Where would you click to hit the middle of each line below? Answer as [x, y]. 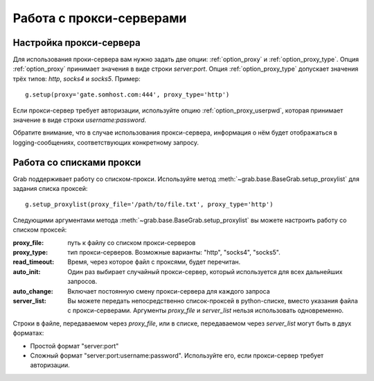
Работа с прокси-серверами [100, 18]
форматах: [28, 333]
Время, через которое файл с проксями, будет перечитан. [154, 262]
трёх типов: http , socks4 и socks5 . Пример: [77, 78]
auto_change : [33, 291]
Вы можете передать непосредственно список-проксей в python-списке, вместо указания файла [213, 301]
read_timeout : [34, 262]
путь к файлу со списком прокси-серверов [132, 242]
